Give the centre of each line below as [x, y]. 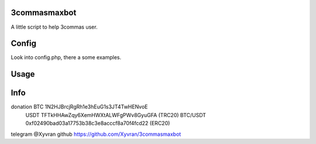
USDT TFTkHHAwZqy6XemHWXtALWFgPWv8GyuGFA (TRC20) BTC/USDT [116, 115]
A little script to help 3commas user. [54, 27]
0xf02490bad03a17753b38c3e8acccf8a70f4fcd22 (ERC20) [98, 124]
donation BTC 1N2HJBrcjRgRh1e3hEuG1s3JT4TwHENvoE [79, 107]
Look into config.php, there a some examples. [66, 57]
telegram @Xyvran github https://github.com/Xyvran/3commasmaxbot [96, 134]
